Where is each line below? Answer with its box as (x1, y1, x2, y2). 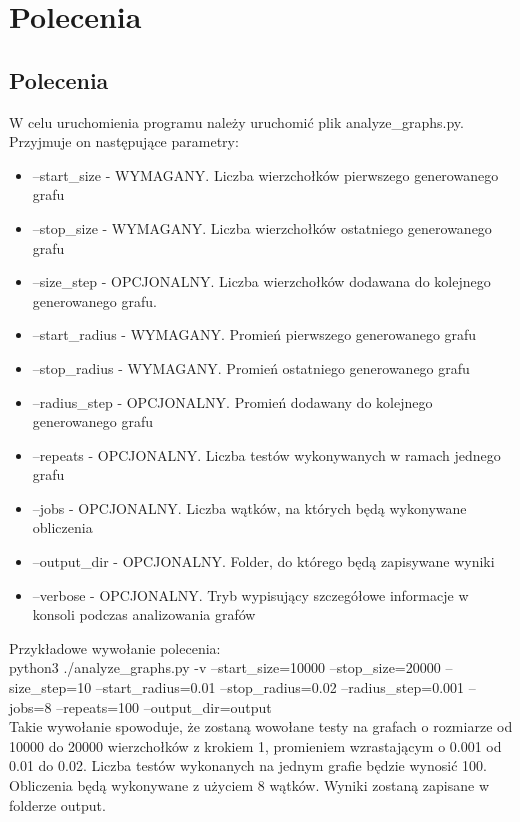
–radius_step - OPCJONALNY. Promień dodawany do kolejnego (32, 391, 433, 412)
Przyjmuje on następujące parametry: (9, 131, 239, 152)
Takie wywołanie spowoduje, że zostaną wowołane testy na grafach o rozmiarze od (9, 716, 513, 737)
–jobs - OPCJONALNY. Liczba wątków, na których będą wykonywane (32, 497, 467, 518)
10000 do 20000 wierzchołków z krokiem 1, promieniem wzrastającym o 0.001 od (9, 735, 502, 756)
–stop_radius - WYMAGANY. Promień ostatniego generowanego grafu (32, 357, 470, 378)
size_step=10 (9, 677, 92, 698)
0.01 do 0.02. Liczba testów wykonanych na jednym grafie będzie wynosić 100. (9, 755, 487, 776)
